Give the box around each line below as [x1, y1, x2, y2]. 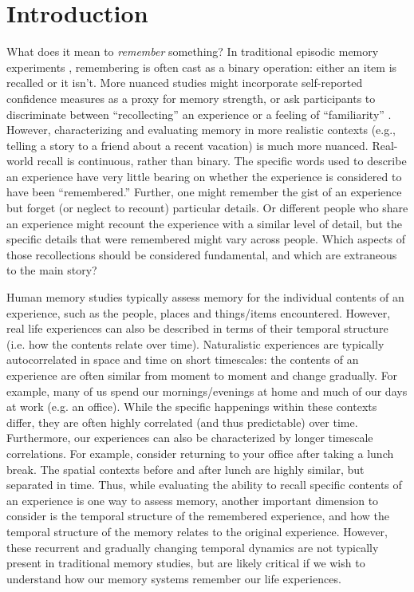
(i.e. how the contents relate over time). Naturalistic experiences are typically [6, 335, 384, 352]
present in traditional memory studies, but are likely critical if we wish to [6, 555, 365, 571]
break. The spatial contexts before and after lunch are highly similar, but [6, 460, 365, 477]
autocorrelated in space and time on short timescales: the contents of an [6, 351, 359, 368]
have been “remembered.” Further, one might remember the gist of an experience [6, 184, 402, 200]
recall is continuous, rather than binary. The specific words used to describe [37, 152, 407, 169]
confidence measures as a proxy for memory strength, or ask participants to [6, 89, 376, 106]
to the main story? [6, 262, 97, 278]
